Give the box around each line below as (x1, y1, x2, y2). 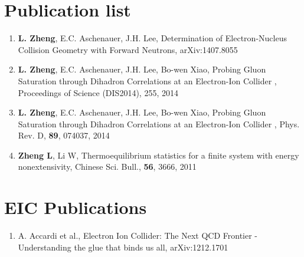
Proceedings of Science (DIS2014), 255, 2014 (18, 86, 178, 98)
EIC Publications (4, 195, 147, 219)
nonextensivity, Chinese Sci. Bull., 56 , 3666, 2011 (18, 160, 197, 173)
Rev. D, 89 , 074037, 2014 (18, 129, 110, 141)
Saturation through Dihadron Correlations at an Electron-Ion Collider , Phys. (18, 117, 300, 130)
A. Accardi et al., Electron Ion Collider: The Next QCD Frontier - (18, 229, 258, 242)
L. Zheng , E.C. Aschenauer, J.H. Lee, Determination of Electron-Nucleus (18, 32, 287, 44)
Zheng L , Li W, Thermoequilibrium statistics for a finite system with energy (18, 149, 299, 161)
